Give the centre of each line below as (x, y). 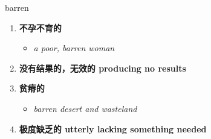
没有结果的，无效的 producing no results (102, 68)
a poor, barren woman (74, 48)
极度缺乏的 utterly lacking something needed (113, 128)
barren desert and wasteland (85, 108)
